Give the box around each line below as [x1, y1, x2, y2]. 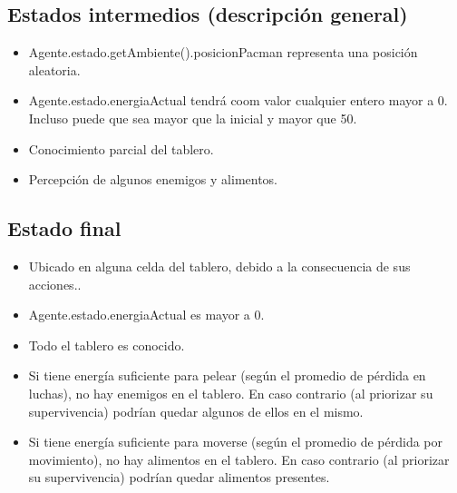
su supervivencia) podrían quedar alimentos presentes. [28, 468, 330, 487]
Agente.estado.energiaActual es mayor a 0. [28, 305, 265, 324]
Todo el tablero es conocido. [28, 335, 185, 354]
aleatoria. [28, 60, 81, 79]
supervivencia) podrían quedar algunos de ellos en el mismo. [28, 401, 364, 420]
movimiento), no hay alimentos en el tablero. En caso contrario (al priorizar [28, 449, 450, 468]
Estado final [7, 214, 122, 242]
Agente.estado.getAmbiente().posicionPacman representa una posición [28, 43, 418, 62]
